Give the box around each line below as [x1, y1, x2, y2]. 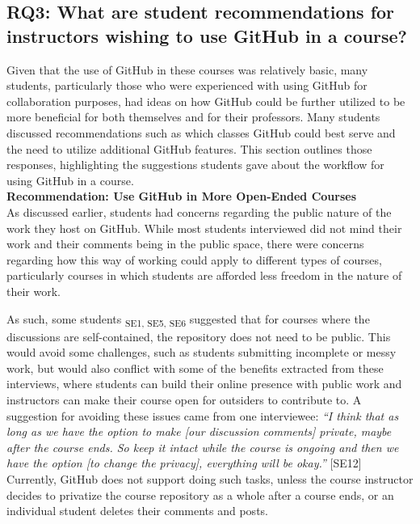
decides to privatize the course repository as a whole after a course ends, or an [6, 486, 394, 503]
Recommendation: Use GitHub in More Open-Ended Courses [6, 188, 357, 205]
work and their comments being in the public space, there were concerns [6, 235, 364, 252]
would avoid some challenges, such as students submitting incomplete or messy [6, 344, 397, 361]
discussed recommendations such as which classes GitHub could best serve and [6, 124, 396, 141]
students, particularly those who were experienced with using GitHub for [6, 77, 367, 94]
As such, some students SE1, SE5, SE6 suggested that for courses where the [6, 310, 370, 329]
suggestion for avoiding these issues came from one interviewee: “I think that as [6, 407, 399, 424]
